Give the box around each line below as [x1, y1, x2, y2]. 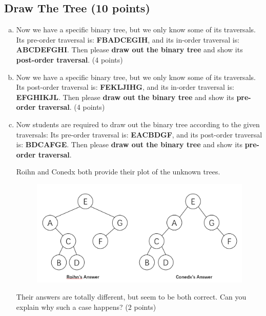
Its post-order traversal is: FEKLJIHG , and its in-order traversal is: [16, 82, 234, 92]
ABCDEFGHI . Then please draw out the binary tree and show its [16, 44, 243, 55]
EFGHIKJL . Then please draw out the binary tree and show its [16, 91, 234, 102]
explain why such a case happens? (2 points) [16, 302, 156, 312]
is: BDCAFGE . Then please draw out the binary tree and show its [16, 139, 242, 150]
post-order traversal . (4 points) [16, 54, 123, 65]
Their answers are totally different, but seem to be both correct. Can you [16, 291, 247, 302]
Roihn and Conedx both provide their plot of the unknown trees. [16, 166, 220, 177]
